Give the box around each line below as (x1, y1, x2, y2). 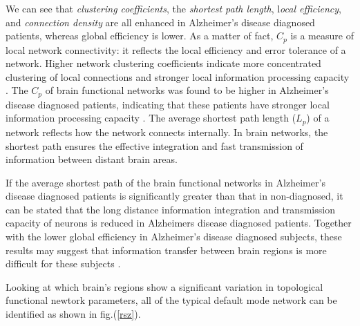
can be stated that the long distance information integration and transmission (6, 202, 335, 216)
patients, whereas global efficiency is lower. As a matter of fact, (6, 28, 274, 43)
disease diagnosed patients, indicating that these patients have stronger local (6, 97, 330, 111)
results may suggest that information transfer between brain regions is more (6, 242, 327, 257)
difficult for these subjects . (6, 256, 121, 271)
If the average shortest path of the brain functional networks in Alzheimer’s (6, 175, 325, 189)
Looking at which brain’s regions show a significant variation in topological (6, 279, 323, 294)
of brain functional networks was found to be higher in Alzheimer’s (45, 83, 329, 97)
